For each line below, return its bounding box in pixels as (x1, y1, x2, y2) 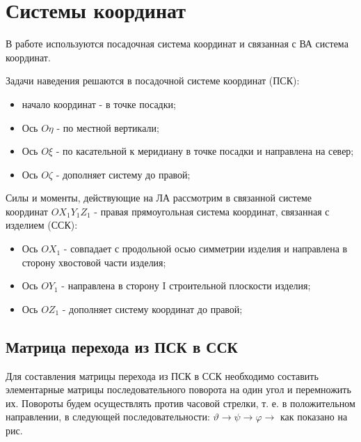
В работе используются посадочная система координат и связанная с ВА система (6, 36, 348, 51)
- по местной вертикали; (56, 120, 159, 135)
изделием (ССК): (6, 218, 78, 232)
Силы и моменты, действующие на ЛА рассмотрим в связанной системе (6, 190, 312, 205)
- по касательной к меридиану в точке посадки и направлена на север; (56, 144, 354, 158)
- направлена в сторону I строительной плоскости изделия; (61, 278, 311, 293)
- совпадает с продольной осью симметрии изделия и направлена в (63, 241, 348, 256)
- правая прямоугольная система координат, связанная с (94, 204, 330, 218)
